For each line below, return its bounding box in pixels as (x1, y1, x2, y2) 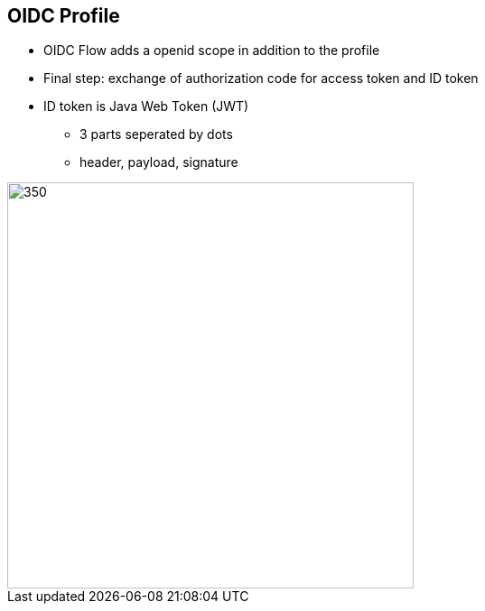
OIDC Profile (7, 5, 120, 27)
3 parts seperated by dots (79, 126, 233, 143)
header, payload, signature (79, 154, 238, 171)
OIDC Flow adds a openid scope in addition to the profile (43, 42, 380, 59)
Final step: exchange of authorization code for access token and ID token (43, 70, 479, 87)
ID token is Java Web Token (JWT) (43, 98, 249, 115)
